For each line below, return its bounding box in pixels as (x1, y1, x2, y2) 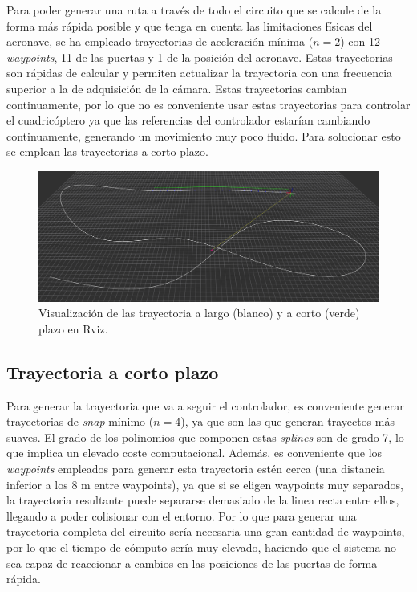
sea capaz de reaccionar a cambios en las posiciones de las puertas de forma (6, 554, 378, 571)
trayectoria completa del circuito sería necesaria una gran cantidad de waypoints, (6, 523, 405, 540)
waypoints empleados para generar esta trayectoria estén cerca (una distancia (6, 460, 385, 477)
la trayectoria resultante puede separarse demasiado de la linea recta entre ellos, (6, 492, 399, 508)
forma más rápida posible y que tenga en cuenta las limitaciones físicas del (6, 17, 373, 34)
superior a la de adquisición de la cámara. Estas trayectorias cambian (6, 80, 347, 96)
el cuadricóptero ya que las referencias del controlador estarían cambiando (6, 112, 370, 129)
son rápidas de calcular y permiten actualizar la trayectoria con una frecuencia (6, 64, 393, 81)
